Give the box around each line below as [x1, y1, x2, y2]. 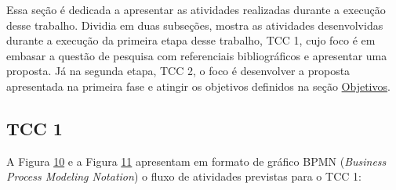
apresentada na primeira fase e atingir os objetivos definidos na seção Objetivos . [6, 77, 391, 94]
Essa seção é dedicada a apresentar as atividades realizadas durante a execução [6, 2, 386, 17]
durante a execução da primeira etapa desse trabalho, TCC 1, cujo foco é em [6, 32, 376, 48]
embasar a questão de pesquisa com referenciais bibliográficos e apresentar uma [6, 47, 387, 63]
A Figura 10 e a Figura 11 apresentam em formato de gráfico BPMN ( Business [6, 152, 387, 169]
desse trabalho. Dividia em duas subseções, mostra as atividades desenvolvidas [6, 16, 383, 33]
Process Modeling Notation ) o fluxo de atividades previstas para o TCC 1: [6, 168, 361, 185]
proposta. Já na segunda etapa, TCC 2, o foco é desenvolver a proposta [6, 63, 351, 79]
